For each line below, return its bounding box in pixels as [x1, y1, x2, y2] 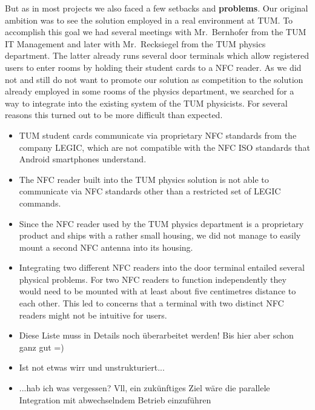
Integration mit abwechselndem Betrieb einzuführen [19, 393, 211, 406]
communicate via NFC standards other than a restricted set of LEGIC [19, 185, 281, 197]
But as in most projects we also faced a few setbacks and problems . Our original [5, 2, 308, 14]
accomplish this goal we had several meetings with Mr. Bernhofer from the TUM [5, 25, 307, 38]
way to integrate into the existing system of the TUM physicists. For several [5, 96, 288, 109]
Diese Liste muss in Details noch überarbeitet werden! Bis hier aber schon [19, 329, 294, 342]
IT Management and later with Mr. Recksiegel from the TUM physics [5, 37, 266, 50]
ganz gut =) [19, 340, 64, 353]
